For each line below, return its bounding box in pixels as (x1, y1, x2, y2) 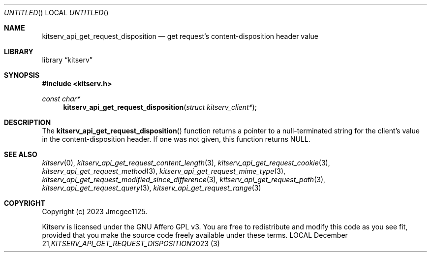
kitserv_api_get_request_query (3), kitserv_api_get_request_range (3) (42, 184, 261, 192)
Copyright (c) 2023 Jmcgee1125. (42, 207, 148, 216)
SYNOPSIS (4, 71, 40, 79)
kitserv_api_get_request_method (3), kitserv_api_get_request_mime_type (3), (42, 167, 286, 175)
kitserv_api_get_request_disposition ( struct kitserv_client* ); (63, 103, 257, 111)
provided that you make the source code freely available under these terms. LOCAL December (42, 231, 348, 239)
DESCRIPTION (4, 118, 51, 127)
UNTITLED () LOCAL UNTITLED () (4, 8, 109, 17)
